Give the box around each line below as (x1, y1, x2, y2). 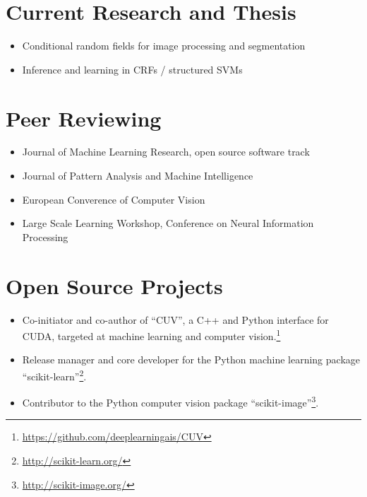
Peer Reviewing (6, 103, 162, 132)
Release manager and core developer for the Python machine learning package (22, 352, 360, 367)
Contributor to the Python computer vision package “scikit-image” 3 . (22, 393, 319, 409)
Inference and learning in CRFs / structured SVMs (22, 62, 243, 76)
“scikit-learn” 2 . (22, 366, 87, 383)
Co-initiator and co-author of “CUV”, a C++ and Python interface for (22, 312, 329, 327)
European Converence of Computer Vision (22, 192, 205, 206)
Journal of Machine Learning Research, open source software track (22, 144, 310, 159)
